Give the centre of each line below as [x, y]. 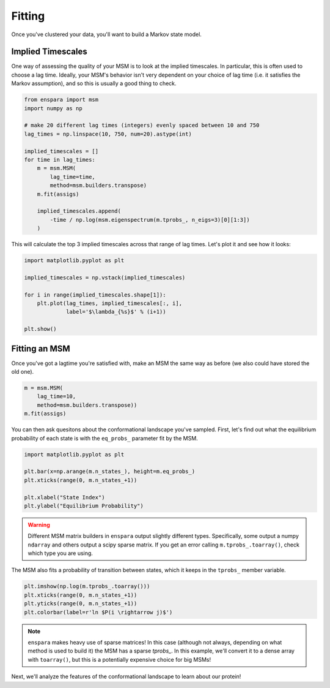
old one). [23, 372]
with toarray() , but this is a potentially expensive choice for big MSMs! [119, 659]
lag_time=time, [73, 177]
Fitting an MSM [41, 348]
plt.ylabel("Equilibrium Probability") [84, 506]
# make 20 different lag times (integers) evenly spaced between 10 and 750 [142, 125]
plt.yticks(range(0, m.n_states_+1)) [81, 604]
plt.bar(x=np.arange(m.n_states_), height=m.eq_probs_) [110, 471]
